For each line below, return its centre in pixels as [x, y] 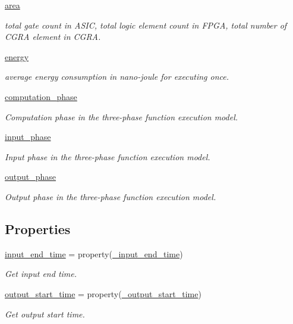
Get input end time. [41, 274]
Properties [38, 228]
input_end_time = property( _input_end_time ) [94, 253]
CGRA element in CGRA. [53, 37]
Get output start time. [45, 314]
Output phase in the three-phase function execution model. [111, 196]
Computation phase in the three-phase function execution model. [122, 116]
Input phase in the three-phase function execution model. [108, 156]
